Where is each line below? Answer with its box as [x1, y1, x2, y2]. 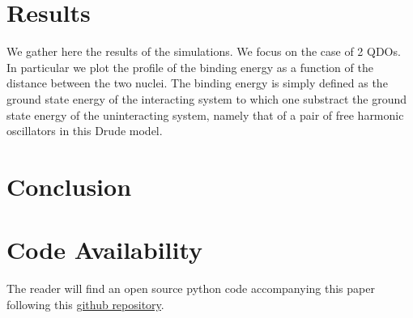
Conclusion [6, 169, 132, 202]
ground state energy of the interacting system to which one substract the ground [6, 90, 407, 107]
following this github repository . [6, 295, 164, 312]
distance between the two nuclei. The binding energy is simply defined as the [6, 74, 388, 91]
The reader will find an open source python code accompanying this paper [6, 280, 375, 297]
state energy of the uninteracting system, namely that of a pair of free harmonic [6, 106, 404, 123]
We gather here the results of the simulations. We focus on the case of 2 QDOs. [6, 43, 401, 60]
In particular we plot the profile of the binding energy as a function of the [6, 58, 373, 75]
